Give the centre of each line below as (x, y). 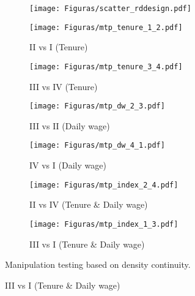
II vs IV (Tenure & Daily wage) (89, 204)
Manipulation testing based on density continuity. (98, 264)
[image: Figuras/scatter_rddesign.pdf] (110, 9)
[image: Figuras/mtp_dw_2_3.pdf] (97, 106)
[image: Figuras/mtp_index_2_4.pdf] (104, 185)
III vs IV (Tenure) (64, 86)
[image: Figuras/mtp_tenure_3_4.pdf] (106, 66)
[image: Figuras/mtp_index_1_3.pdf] (104, 224)
